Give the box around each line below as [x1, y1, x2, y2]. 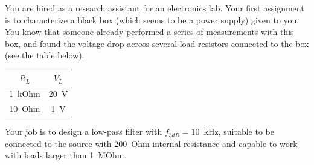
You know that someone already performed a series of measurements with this [5, 25, 294, 38]
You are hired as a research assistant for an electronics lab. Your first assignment [5, 2, 304, 14]
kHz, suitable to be [203, 125, 274, 138]
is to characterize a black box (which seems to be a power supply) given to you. [5, 13, 300, 26]
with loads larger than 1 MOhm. [5, 149, 127, 161]
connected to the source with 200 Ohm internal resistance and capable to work [5, 137, 298, 149]
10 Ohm [9, 102, 40, 115]
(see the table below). [5, 49, 85, 61]
